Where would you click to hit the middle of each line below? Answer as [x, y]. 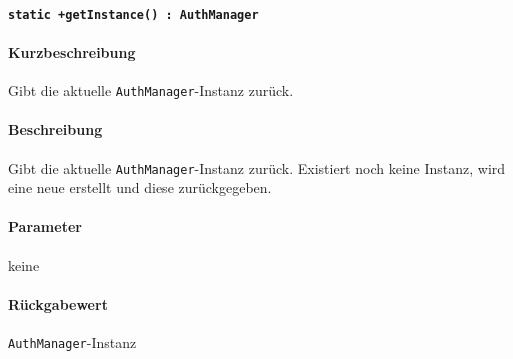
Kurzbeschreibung [72, 51]
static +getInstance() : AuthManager [133, 14]
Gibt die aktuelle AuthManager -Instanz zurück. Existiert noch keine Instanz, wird [257, 167]
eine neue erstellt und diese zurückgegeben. [140, 187]
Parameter [45, 226]
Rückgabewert [58, 303]
